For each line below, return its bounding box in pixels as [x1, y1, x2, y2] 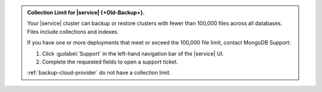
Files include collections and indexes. [27, 28, 119, 35]
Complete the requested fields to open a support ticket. [42, 58, 178, 65]
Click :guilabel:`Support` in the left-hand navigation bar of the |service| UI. [42, 50, 224, 57]
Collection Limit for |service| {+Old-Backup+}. [27, 9, 145, 16]
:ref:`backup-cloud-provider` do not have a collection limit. [27, 69, 171, 77]
